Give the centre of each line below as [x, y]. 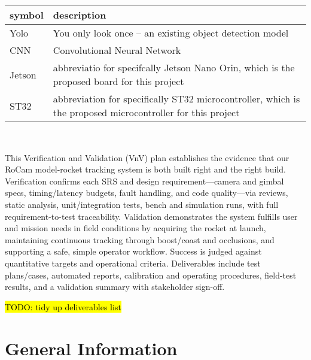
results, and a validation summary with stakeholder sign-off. [115, 287]
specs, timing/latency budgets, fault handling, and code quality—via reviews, [147, 193]
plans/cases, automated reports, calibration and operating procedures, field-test [151, 275]
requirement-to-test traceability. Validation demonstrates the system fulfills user [151, 216]
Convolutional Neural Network [117, 50]
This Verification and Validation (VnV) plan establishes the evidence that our [147, 157]
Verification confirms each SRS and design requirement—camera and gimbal [144, 181]
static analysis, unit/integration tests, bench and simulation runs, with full [142, 204]
